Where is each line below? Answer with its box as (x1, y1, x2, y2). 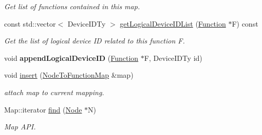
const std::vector (4, 18, 56, 29)
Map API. (4, 121, 36, 132)
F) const (232, 18, 258, 29)
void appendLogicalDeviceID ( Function (4, 52, 139, 63)
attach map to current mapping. (4, 86, 104, 97)
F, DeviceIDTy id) (144, 52, 202, 63)
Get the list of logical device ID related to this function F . (4, 35, 185, 46)
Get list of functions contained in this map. (4, 1, 140, 11)
